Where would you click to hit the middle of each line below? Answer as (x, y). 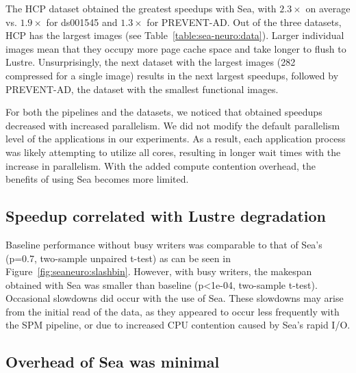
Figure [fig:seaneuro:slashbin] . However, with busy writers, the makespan (159, 271)
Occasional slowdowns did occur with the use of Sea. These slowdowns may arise (175, 298)
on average (328, 8)
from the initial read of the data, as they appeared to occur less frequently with (173, 311)
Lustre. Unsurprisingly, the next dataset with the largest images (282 (151, 62)
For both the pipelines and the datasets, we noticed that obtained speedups (164, 112)
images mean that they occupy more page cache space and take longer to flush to (176, 48)
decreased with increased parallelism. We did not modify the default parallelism (173, 125)
